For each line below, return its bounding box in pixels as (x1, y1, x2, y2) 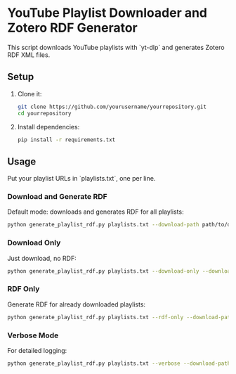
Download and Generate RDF (7, 192, 107, 202)
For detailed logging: (7, 347, 67, 354)
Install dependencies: (17, 122, 80, 131)
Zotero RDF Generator (7, 20, 138, 36)
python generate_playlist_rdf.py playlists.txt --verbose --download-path (7, 360, 231, 367)
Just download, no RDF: (7, 254, 77, 262)
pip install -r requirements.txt (17, 136, 116, 143)
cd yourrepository (17, 110, 72, 117)
